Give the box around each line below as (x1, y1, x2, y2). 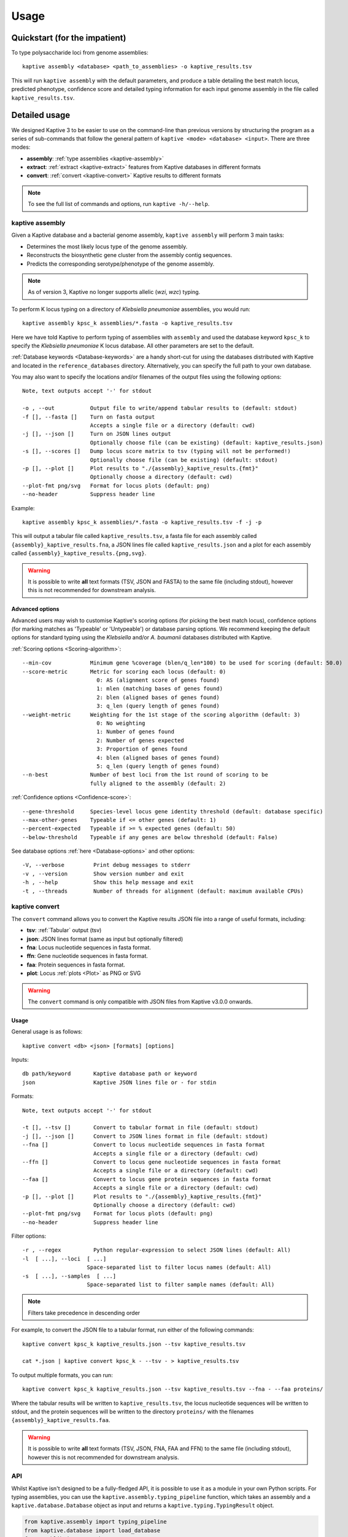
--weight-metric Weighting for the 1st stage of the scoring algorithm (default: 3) (22, 711, 301, 718)
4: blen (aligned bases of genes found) (96, 754, 220, 761)
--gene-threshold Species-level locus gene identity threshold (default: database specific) (22, 808, 323, 815)
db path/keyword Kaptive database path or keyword (22, 1070, 198, 1077)
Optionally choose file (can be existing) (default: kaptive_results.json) (90, 439, 323, 446)
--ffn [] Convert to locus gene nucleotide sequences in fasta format (22, 1158, 282, 1165)
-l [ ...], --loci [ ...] (22, 1255, 107, 1262)
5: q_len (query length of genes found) (96, 762, 220, 770)
